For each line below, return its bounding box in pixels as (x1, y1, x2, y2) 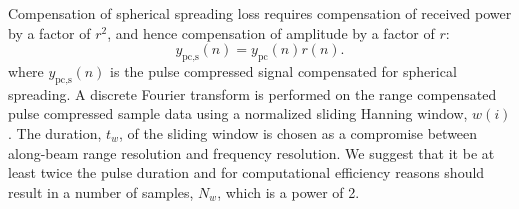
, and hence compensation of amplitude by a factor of (107, 22, 435, 43)
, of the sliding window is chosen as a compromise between (118, 122, 478, 143)
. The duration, (8, 122, 102, 143)
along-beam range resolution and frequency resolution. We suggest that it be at (8, 142, 495, 163)
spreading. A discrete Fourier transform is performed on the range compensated (8, 83, 497, 104)
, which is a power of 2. (217, 181, 360, 202)
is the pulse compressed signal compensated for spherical (110, 60, 457, 81)
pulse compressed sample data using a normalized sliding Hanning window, (8, 103, 468, 124)
